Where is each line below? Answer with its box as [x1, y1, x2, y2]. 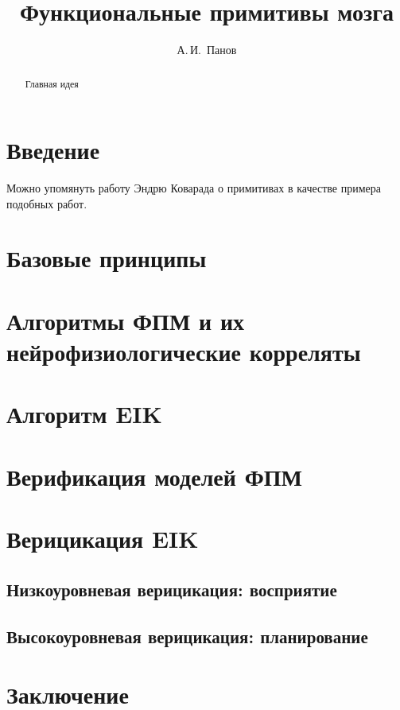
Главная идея [25, 76, 79, 90]
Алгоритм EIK [6, 398, 162, 430]
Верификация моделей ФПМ [6, 460, 302, 492]
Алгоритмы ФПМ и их [6, 304, 245, 336]
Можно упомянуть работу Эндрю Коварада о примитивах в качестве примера [6, 180, 382, 196]
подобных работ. [6, 195, 87, 211]
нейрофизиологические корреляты [6, 336, 361, 368]
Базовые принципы [6, 242, 207, 274]
